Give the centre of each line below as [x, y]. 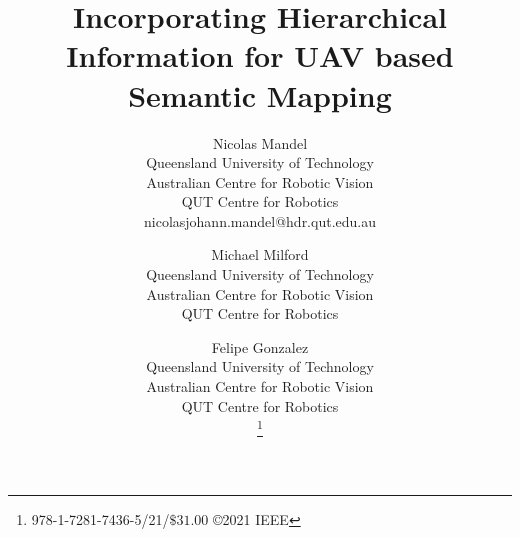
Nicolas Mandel [260, 142]
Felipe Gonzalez [260, 346]
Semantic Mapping [260, 94]
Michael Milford [260, 254]
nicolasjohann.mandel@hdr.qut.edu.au [260, 220]
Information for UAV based [260, 55]
